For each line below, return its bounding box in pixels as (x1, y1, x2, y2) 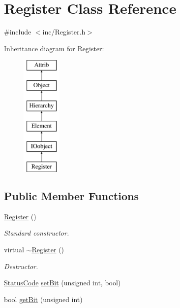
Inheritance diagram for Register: (4, 43, 104, 53)
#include (4, 27, 31, 37)
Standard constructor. (4, 228, 69, 238)
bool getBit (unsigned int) (4, 294, 83, 304)
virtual (4, 244, 24, 255)
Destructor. (4, 261, 38, 271)
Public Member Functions (4, 188, 139, 204)
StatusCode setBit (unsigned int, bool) (4, 277, 121, 288)
